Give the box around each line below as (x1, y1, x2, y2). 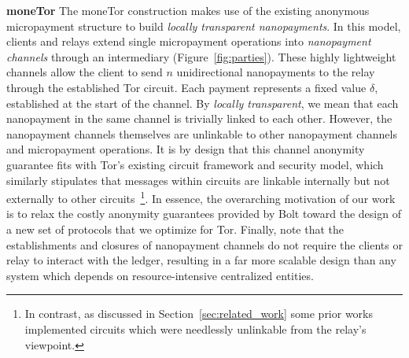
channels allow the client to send (6, 64, 163, 80)
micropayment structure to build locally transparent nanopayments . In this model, (6, 17, 401, 34)
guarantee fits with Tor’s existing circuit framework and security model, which (6, 156, 384, 172)
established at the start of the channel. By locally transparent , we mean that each (6, 94, 399, 111)
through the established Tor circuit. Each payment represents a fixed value (6, 79, 367, 95)
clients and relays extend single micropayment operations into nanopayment (6, 33, 371, 50)
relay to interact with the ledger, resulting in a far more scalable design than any (6, 252, 396, 268)
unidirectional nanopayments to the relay (176, 64, 375, 80)
